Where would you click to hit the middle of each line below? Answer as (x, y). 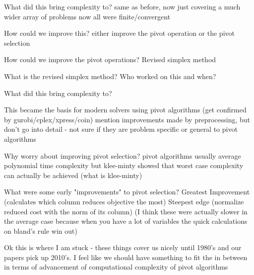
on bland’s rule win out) (41, 230)
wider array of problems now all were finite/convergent (87, 16)
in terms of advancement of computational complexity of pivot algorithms (116, 267)
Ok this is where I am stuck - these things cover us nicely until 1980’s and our (123, 247)
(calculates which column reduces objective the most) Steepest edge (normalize (124, 201)
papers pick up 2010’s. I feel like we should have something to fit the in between (126, 257)
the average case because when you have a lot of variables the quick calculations (126, 221)
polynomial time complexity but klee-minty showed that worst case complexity (124, 165)
